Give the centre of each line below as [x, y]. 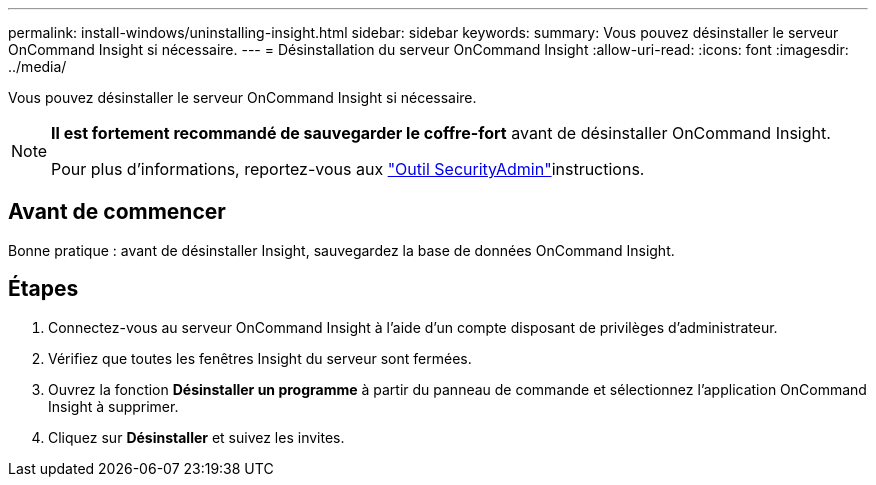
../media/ [37, 66]
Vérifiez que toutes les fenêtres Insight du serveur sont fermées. [260, 358]
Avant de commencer [117, 212]
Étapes [43, 289]
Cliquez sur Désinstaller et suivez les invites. [196, 437]
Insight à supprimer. [113, 406]
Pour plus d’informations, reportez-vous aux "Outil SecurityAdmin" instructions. [348, 169]
